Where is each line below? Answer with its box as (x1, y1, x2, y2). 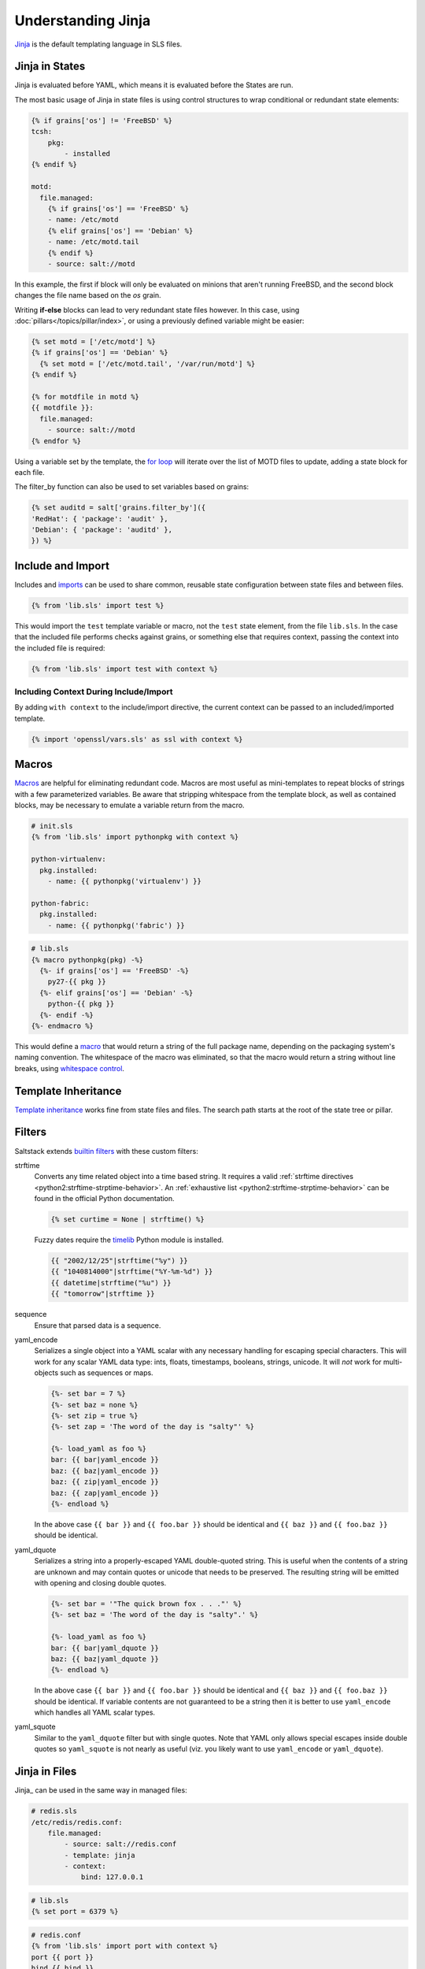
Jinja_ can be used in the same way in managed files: (14, 1785, 188, 1795)
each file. (14, 467, 45, 476)
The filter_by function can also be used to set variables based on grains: (14, 482, 249, 491)
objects (34, 1368, 59, 1378)
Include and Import (14, 559, 110, 573)
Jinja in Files (14, 1765, 77, 1778)
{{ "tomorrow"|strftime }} (50, 1289, 155, 1299)
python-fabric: (31, 899, 90, 907)
